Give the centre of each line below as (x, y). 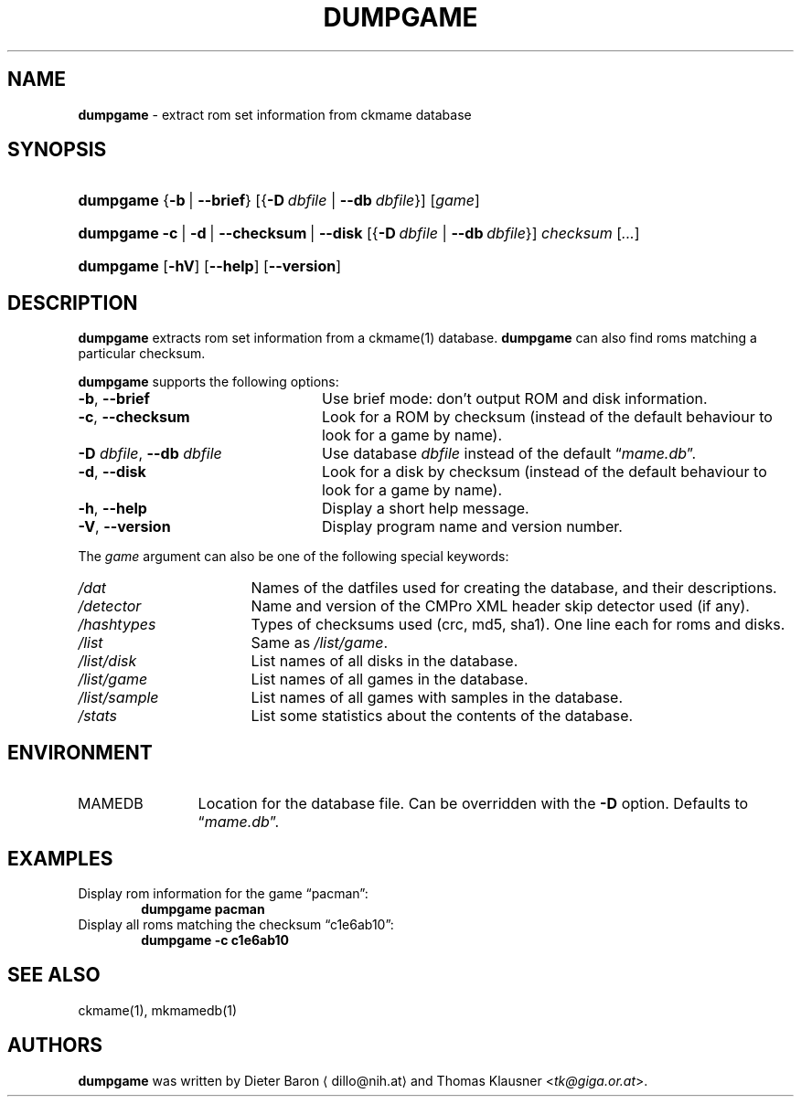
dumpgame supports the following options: (208, 382)
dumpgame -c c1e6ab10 (215, 939)
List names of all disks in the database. (384, 661)
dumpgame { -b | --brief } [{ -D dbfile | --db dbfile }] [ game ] (279, 201)
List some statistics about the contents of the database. (442, 716)
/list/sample (118, 698)
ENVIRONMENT (80, 752)
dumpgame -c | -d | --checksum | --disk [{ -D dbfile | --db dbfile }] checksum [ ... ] (359, 234)
